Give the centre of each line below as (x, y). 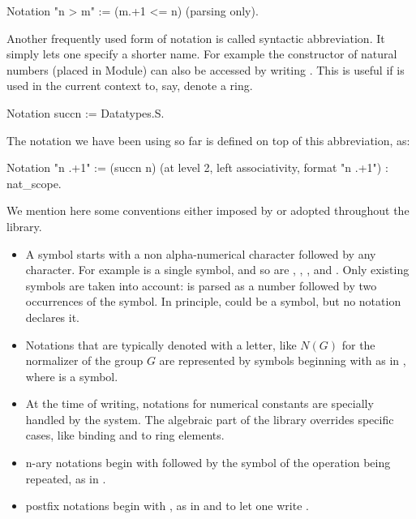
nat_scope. (34, 183)
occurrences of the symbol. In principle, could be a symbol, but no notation (213, 301)
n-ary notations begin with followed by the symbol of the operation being (208, 463)
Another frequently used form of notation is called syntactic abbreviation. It (196, 38)
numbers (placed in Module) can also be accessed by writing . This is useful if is (206, 69)
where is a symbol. (72, 376)
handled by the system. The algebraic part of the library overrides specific (210, 419)
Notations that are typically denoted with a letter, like (161, 344)
